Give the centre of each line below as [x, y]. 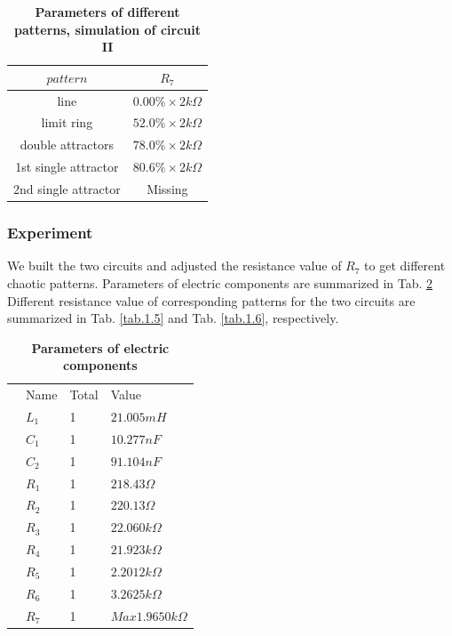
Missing [167, 189]
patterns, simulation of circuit [107, 29]
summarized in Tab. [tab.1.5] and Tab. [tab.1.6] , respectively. [173, 318]
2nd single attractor [67, 189]
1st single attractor [67, 167]
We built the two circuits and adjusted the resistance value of [174, 266]
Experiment [50, 233]
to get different [405, 266]
